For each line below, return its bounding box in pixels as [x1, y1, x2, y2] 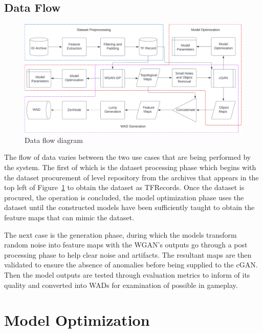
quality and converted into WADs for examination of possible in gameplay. [4, 279, 238, 290]
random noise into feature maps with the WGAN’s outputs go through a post [4, 239, 248, 250]
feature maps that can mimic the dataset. [4, 212, 135, 222]
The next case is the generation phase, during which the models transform [4, 229, 237, 240]
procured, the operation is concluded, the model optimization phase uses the [4, 192, 244, 202]
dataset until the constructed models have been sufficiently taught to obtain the [4, 202, 255, 213]
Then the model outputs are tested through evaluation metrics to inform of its [4, 269, 250, 280]
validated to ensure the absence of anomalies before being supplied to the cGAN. [4, 259, 258, 270]
